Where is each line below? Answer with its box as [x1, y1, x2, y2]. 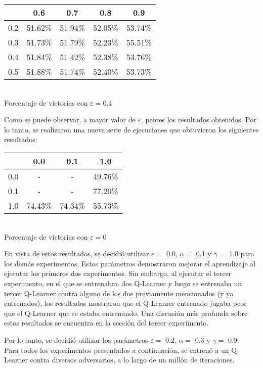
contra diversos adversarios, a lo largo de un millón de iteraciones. [30, 354, 235, 365]
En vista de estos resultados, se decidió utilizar [4, 248, 149, 259]
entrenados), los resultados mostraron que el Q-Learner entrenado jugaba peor [4, 298, 247, 308]
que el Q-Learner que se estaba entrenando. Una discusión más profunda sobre [4, 307, 248, 318]
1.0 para [229, 248, 254, 259]
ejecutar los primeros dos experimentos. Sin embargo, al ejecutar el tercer [4, 268, 232, 279]
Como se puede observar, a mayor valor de [4, 114, 136, 125]
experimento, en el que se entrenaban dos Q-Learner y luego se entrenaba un [4, 278, 242, 288]
